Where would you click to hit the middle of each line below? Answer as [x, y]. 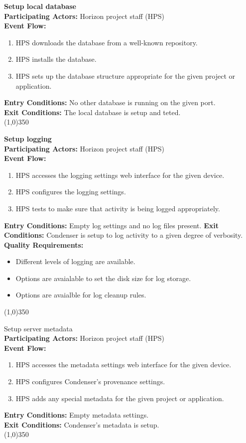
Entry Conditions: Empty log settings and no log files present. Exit [111, 225]
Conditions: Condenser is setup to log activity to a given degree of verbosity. [123, 235]
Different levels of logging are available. [75, 261]
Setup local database [40, 6]
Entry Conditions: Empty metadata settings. [76, 415]
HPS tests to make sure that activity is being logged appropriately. [118, 208]
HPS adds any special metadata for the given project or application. [120, 398]
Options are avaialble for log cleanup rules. [81, 295]
